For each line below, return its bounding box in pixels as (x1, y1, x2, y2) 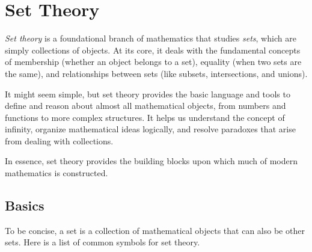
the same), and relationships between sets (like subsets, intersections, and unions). (5, 67, 308, 79)
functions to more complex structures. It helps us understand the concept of (5, 111, 285, 123)
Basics (5, 196, 44, 215)
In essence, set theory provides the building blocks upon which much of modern (5, 155, 298, 167)
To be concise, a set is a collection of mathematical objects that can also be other (5, 224, 305, 236)
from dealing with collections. (5, 134, 114, 147)
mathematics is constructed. (5, 167, 108, 179)
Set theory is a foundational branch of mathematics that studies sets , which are (5, 32, 296, 45)
